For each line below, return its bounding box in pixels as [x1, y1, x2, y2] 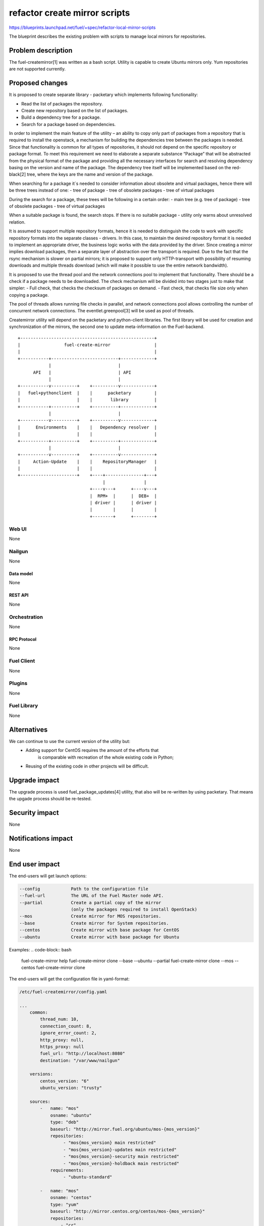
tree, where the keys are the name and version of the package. [27, 172, 154, 178]
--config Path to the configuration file [19, 886, 149, 892]
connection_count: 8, [40, 1023, 92, 1029]
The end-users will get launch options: [9, 873, 87, 879]
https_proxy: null [40, 1044, 84, 1049]
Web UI [9, 525, 27, 532]
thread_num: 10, [40, 1017, 79, 1022]
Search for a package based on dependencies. [21, 121, 116, 127]
